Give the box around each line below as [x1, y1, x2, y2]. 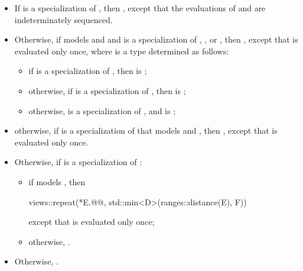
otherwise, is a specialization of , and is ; [28, 104, 176, 117]
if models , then [28, 175, 86, 188]
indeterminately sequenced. [14, 13, 113, 25]
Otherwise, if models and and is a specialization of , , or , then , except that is [14, 33, 298, 46]
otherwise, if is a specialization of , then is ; [28, 84, 186, 96]
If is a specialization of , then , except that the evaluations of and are [14, 2, 266, 14]
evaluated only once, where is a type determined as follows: [14, 44, 229, 57]
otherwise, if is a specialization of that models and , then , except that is [14, 124, 278, 137]
